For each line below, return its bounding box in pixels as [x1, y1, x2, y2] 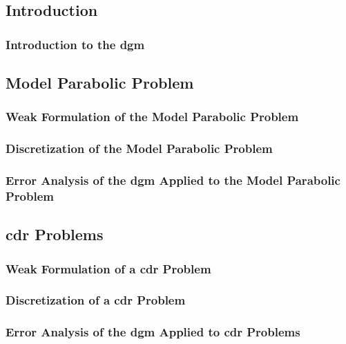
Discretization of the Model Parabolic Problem [6, 140, 273, 157]
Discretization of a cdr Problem [6, 291, 186, 309]
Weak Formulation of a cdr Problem [6, 260, 211, 277]
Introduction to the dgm [6, 35, 145, 53]
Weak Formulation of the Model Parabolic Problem [6, 108, 299, 125]
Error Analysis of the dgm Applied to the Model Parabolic [6, 172, 340, 189]
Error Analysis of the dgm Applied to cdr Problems [6, 323, 300, 341]
